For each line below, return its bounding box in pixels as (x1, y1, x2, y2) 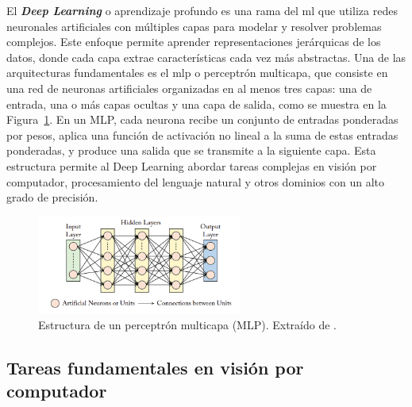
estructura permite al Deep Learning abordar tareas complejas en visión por (6, 157, 377, 174)
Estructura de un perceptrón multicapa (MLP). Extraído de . (38, 316, 337, 332)
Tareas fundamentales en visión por (6, 355, 304, 379)
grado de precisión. (6, 189, 98, 205)
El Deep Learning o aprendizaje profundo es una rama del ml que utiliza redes (6, 2, 398, 18)
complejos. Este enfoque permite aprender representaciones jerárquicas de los (6, 33, 381, 50)
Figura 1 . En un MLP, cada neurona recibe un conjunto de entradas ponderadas (6, 111, 399, 128)
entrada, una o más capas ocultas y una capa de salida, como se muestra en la (6, 95, 387, 112)
